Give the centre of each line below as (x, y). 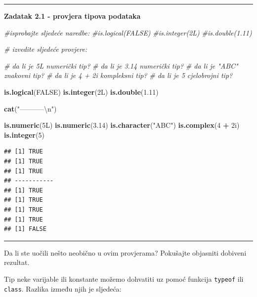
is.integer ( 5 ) (24, 134)
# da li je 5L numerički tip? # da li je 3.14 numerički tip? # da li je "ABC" (121, 65)
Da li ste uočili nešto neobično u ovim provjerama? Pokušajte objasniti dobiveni (125, 252)
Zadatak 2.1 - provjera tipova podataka (72, 16)
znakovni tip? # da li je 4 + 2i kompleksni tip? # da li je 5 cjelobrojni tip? (118, 75)
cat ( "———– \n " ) (30, 108)
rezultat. (17, 262)
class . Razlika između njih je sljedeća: (63, 288)
